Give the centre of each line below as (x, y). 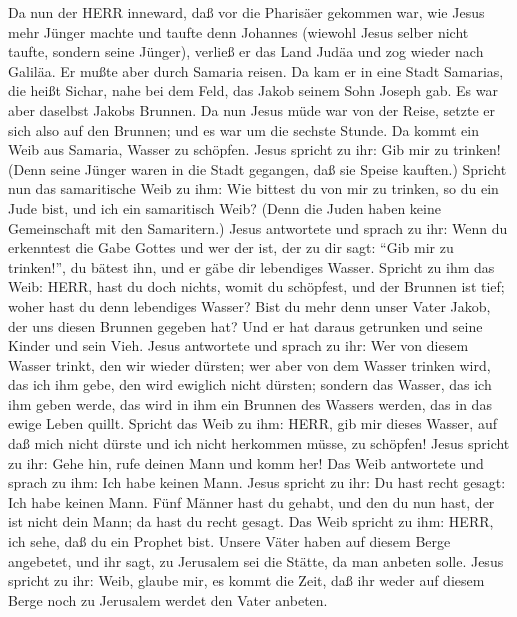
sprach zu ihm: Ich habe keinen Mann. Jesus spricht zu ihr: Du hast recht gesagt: (257, 482)
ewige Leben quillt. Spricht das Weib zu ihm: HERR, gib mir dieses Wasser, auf (252, 423)
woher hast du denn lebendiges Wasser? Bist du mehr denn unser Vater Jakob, (249, 305)
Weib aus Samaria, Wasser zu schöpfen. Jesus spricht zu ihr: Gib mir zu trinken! (254, 149)
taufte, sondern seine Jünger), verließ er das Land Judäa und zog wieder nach (246, 51)
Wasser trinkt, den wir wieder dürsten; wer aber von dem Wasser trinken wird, (249, 364)
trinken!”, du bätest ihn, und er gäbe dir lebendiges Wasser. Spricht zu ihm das (251, 266)
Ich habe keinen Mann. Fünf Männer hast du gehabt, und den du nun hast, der (251, 501)
